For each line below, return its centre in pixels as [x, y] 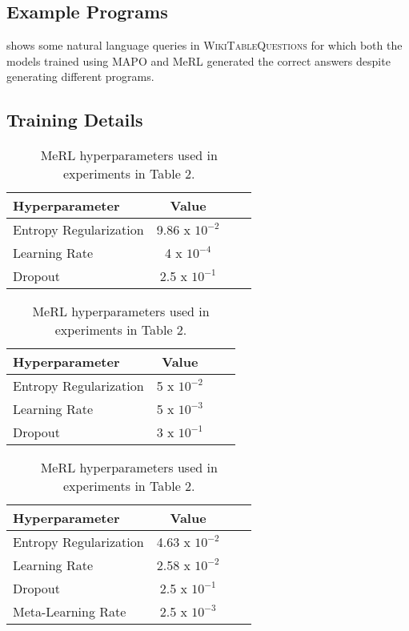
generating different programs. [80, 76]
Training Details [75, 120]
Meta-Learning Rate [70, 612]
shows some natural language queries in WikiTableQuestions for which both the [204, 45]
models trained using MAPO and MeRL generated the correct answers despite [198, 60]
